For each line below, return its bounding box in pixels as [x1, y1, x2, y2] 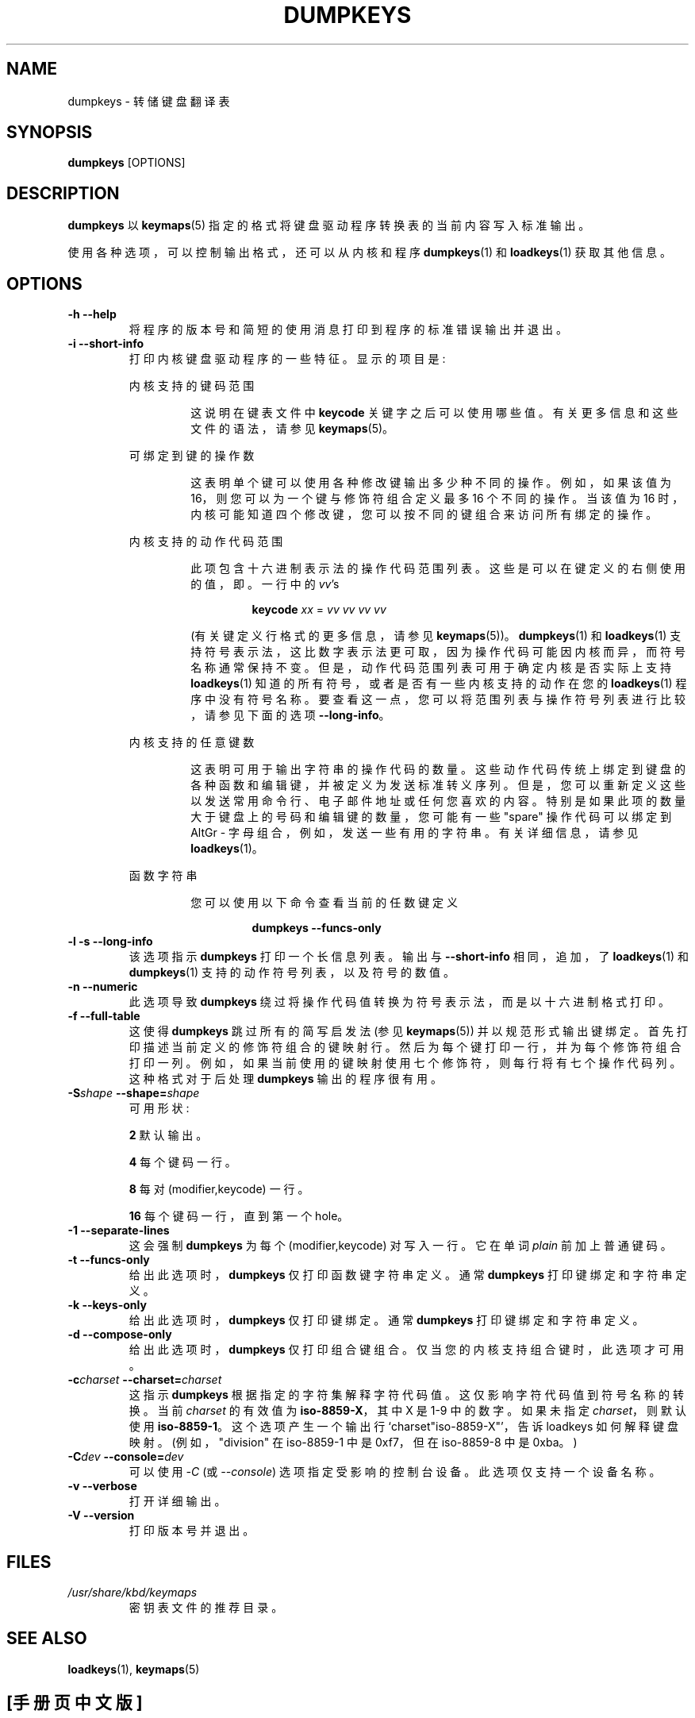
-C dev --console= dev [67, 1450, 184, 1464]
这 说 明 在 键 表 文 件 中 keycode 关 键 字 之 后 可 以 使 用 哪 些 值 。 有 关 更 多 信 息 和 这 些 [190, 406, 678, 420]
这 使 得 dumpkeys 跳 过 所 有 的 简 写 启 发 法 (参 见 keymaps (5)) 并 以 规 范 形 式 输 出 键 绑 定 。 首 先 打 [129, 1024, 688, 1038]
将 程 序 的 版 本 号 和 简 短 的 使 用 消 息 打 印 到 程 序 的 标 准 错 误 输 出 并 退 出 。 [129, 322, 567, 337]
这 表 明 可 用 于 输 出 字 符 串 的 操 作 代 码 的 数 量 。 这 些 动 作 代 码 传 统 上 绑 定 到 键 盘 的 [190, 762, 686, 776]
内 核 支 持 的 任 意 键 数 [129, 735, 255, 749]
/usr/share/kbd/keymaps [67, 1585, 198, 1599]
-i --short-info [67, 337, 144, 351]
